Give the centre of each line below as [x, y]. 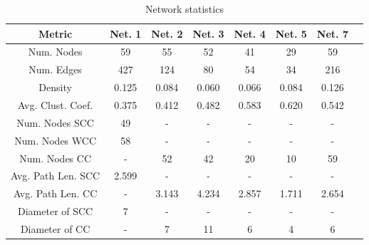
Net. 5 [291, 33]
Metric [56, 33]
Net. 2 [167, 33]
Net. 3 [208, 33]
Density [55, 87]
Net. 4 [250, 33]
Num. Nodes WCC [56, 140]
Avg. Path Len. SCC [56, 176]
